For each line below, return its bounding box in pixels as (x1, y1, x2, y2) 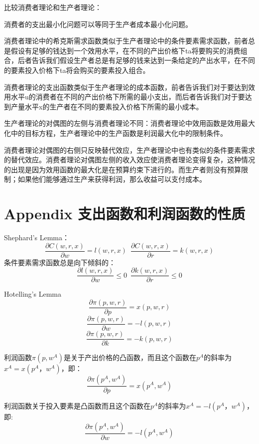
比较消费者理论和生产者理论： (4, 2, 102, 12)
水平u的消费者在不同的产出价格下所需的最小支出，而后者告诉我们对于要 (10, 91, 245, 102)
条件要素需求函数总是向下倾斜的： (4, 257, 116, 267)
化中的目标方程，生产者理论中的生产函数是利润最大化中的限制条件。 (4, 127, 227, 138)
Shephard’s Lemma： (4, 232, 69, 243)
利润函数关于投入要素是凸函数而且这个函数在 (4, 401, 150, 411)
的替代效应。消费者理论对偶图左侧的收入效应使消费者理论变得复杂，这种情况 (4, 154, 255, 165)
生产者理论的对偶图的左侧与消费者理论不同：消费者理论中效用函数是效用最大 (4, 118, 255, 128)
